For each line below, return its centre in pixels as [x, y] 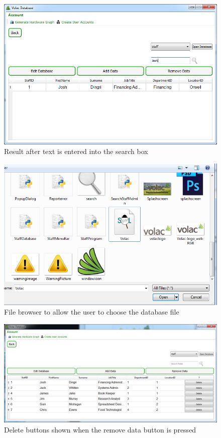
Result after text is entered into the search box [76, 151]
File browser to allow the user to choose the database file [92, 312]
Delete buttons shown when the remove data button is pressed [100, 429]
